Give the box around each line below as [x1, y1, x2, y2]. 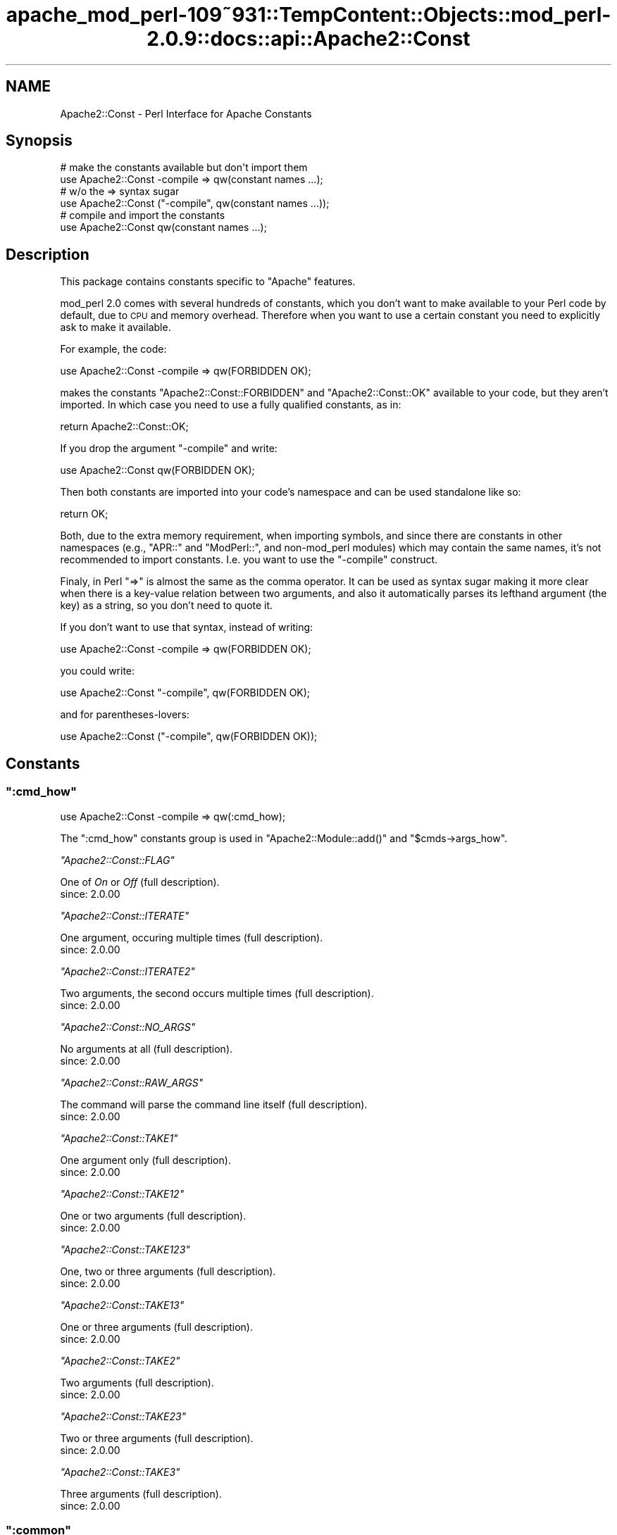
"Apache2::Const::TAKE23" [60, 1410, 187, 1422]
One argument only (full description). [60, 1153, 231, 1166]
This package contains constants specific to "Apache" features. [60, 275, 356, 288]
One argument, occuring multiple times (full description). [60, 931, 323, 944]
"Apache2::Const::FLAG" [60, 853, 175, 866]
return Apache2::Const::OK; [60, 420, 189, 433]
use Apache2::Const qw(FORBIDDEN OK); [60, 464, 255, 477]
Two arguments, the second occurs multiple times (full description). [60, 986, 374, 999]
